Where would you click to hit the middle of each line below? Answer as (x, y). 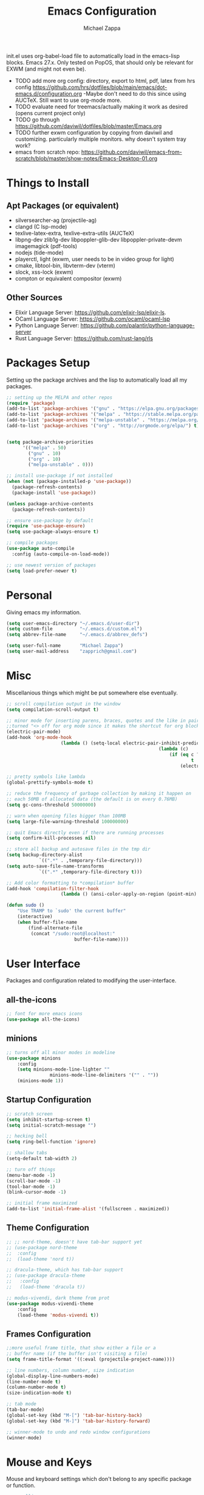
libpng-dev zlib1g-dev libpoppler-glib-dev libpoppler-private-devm (98, 240)
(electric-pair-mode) (34, 732)
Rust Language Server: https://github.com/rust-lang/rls (84, 338)
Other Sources (34, 298)
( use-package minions (34, 1058)
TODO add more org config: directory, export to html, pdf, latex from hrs (105, 80)
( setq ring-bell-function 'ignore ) (51, 1142)
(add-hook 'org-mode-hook (39, 738)
